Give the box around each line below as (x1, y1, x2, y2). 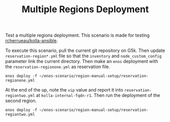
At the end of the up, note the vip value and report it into (5, 87, 123, 93)
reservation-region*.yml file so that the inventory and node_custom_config (5, 53, 162, 59)
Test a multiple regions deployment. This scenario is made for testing (5, 32, 150, 39)
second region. (5, 98, 37, 104)
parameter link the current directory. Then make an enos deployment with (5, 58, 158, 65)
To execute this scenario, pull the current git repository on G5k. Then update (5, 47, 165, 54)
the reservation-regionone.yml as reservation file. (5, 64, 110, 70)
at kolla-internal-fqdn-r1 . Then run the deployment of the (36, 93, 160, 99)
